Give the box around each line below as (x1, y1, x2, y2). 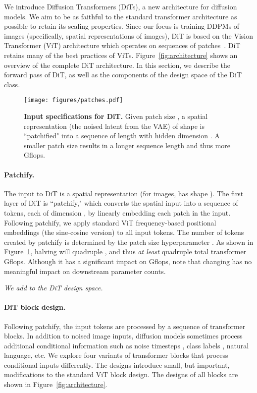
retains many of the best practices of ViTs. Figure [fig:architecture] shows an (4, 50, 238, 60)
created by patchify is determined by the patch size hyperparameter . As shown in (4, 236, 254, 247)
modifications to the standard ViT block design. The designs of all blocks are (4, 369, 238, 380)
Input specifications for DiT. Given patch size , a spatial (24, 111, 208, 121)
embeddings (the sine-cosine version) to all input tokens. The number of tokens (4, 227, 244, 237)
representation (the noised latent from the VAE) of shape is (24, 120, 205, 131)
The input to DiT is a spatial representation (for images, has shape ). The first (4, 188, 244, 198)
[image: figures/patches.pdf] (24, 97, 123, 104)
